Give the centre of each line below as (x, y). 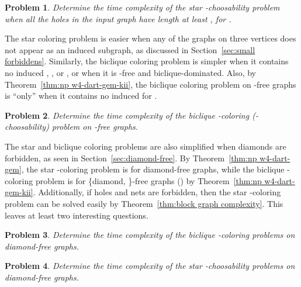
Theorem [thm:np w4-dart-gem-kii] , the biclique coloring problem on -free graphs (150, 84)
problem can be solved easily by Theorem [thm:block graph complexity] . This (144, 203)
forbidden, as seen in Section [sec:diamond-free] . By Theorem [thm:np (131, 158)
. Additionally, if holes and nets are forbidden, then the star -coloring (157, 192)
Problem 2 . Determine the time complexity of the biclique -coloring (127, 115)
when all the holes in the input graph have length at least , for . (118, 18)
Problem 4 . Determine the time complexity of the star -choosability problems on (150, 266)
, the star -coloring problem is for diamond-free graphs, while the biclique (153, 169)
